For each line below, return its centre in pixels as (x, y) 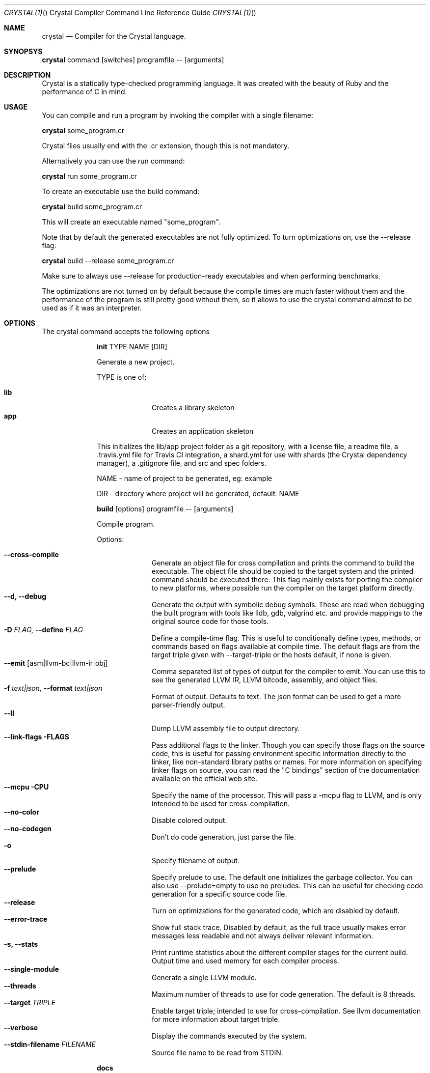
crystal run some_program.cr (89, 176)
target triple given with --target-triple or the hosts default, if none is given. (271, 655)
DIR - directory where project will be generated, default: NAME (198, 494)
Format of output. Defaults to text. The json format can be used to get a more (276, 696)
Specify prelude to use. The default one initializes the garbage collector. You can (282, 877)
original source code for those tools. (210, 621)
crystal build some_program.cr (92, 207)
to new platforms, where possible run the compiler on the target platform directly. (283, 588)
